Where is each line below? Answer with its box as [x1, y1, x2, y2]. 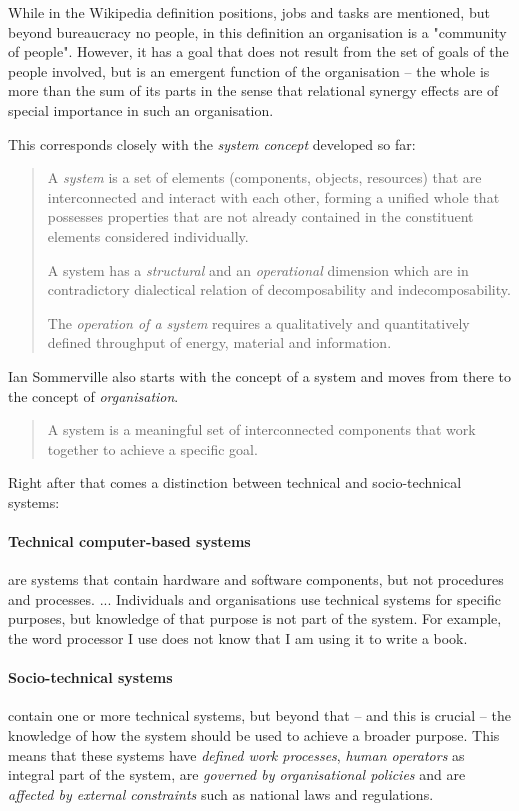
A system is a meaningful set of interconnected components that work [47, 419, 476, 440]
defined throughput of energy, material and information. [47, 332, 392, 353]
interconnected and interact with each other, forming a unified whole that [47, 186, 500, 207]
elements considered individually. [47, 225, 249, 246]
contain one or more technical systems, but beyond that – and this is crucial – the [8, 705, 511, 726]
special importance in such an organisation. [8, 99, 274, 120]
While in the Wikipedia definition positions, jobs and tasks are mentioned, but [8, 2, 490, 22]
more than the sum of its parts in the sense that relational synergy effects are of [8, 80, 499, 101]
